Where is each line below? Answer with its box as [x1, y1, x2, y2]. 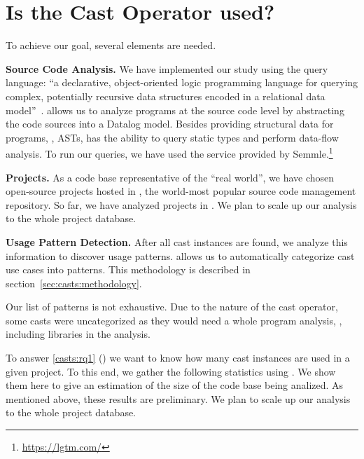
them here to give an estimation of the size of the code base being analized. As [6, 378, 344, 392]
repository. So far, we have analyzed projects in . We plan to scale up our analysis [6, 197, 357, 212]
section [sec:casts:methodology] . [6, 275, 142, 290]
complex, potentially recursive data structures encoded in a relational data [6, 88, 325, 103]
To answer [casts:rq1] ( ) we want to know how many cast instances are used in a [6, 350, 350, 365]
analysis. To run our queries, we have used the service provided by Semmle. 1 [6, 144, 333, 160]
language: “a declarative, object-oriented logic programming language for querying [6, 75, 358, 90]
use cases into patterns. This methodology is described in [6, 262, 251, 277]
